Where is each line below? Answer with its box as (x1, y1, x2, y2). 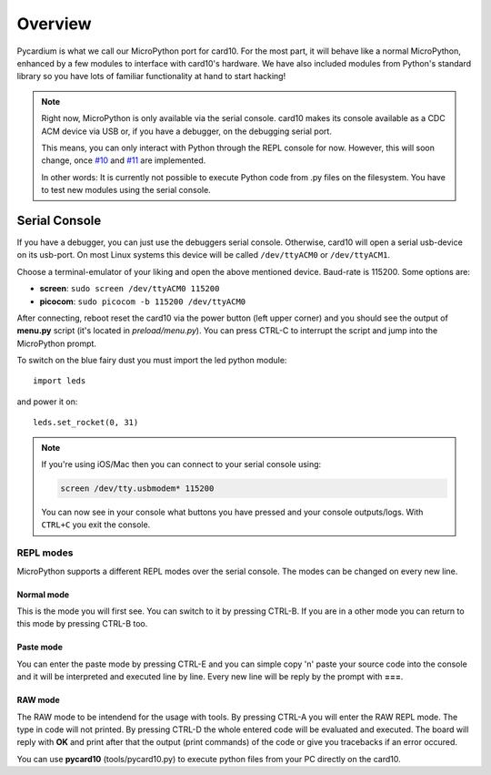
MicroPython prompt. (16, 338, 97, 349)
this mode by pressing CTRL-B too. (16, 618, 148, 629)
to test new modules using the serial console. (41, 185, 211, 196)
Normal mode (16, 588, 70, 600)
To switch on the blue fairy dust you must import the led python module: (16, 355, 287, 366)
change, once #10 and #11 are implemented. (41, 155, 206, 166)
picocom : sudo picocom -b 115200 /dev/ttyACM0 (39, 296, 246, 307)
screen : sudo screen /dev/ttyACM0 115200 (39, 283, 220, 294)
